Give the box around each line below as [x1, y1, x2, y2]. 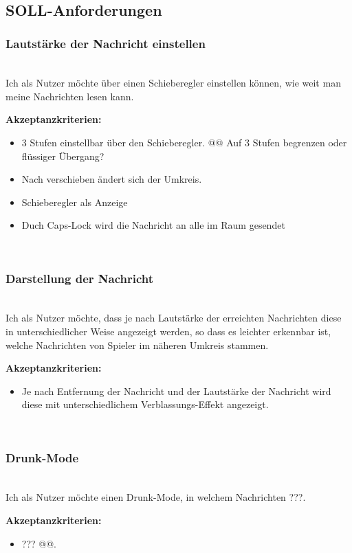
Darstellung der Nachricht [5, 270, 154, 287]
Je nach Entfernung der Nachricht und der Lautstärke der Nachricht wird [21, 383, 331, 398]
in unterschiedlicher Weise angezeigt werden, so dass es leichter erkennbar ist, [5, 324, 331, 338]
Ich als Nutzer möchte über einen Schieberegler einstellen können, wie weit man [5, 76, 341, 90]
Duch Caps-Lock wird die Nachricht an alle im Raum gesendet [21, 218, 285, 232]
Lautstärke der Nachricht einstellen [5, 35, 206, 52]
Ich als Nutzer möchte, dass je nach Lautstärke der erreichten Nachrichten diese [5, 311, 342, 325]
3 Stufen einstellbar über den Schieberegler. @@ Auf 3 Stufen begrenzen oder [21, 135, 347, 149]
